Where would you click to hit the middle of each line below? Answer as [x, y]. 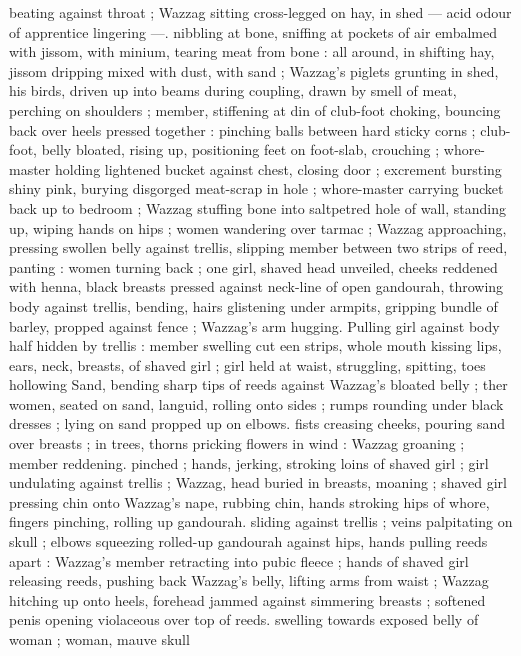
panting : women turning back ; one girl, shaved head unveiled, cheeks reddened [253, 266]
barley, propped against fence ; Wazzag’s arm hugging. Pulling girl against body [254, 325]
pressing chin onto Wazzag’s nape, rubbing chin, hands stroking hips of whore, [249, 501]
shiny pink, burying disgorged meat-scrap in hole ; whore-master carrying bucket [256, 188]
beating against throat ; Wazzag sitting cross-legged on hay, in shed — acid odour [260, 12]
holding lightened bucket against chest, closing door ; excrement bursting [278, 168]
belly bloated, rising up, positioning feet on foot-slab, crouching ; [240, 149]
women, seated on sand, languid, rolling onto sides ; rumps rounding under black [256, 403]
